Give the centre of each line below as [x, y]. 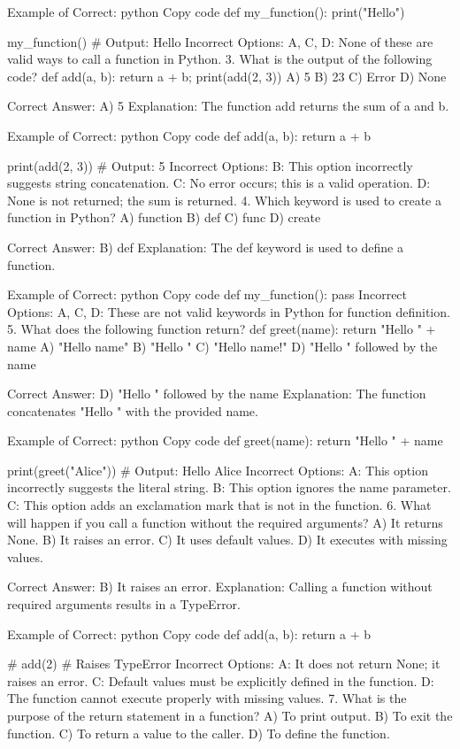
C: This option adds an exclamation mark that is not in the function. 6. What [219, 505]
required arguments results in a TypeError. [124, 604]
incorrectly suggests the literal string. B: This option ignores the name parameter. [229, 487]
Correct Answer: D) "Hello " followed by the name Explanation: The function [217, 394]
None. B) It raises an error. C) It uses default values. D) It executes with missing [227, 540]
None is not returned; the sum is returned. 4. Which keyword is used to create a [224, 200]
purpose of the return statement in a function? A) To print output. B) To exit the [230, 715]
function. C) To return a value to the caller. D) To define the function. [199, 733]
